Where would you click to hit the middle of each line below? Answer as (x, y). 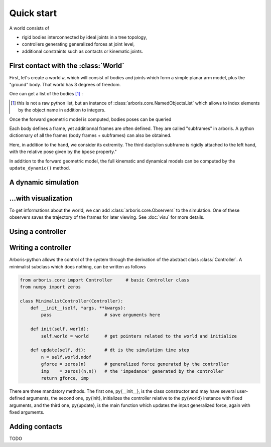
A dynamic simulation (44, 182)
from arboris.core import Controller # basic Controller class (105, 280)
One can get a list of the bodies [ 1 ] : (46, 94)
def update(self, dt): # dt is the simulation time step (110, 350)
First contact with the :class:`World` (67, 65)
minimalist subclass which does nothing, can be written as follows (78, 266)
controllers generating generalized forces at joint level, (78, 44)
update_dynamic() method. (40, 168)
